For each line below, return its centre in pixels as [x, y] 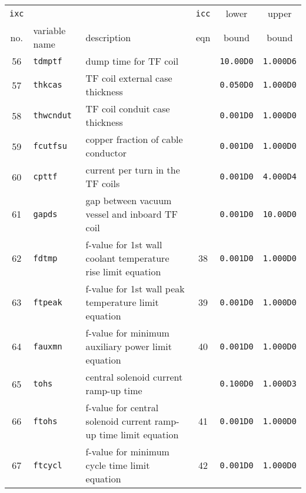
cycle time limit [118, 465]
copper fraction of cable [134, 139]
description [108, 37]
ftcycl [48, 465]
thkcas [48, 85]
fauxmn [48, 346]
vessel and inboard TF [132, 214]
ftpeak [48, 302]
